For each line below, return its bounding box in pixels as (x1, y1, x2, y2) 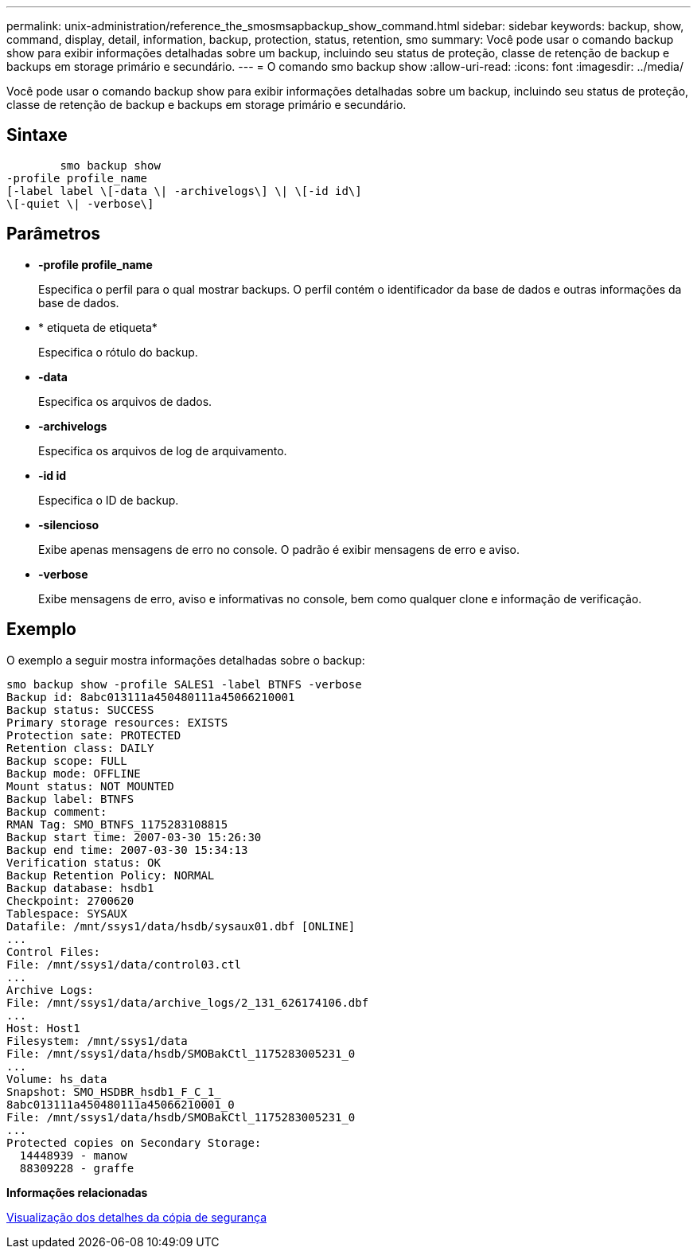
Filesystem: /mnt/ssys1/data (6, 1034, 188, 1047)
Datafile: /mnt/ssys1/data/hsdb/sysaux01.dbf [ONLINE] (6, 919, 356, 933)
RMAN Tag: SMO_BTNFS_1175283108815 (6, 817, 228, 831)
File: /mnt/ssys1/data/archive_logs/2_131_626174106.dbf (6, 996, 369, 1009)
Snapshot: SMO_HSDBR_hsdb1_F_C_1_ (6, 1085, 221, 1098)
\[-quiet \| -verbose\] (6, 197, 154, 210)
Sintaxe (6, 125, 68, 146)
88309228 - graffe (19, 1161, 134, 1175)
